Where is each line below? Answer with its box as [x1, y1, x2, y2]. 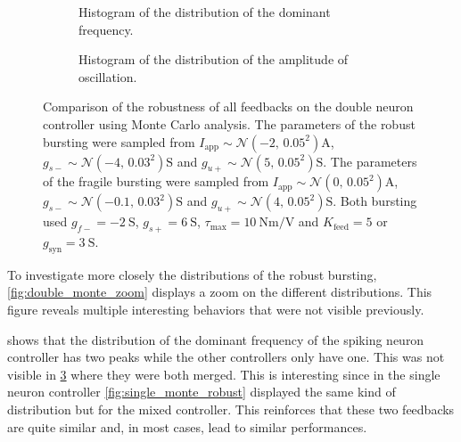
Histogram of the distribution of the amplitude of [78, 50, 349, 69]
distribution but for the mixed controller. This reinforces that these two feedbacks [7, 399, 455, 418]
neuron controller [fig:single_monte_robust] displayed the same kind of [7, 382, 396, 401]
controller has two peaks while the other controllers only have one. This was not [7, 348, 445, 366]
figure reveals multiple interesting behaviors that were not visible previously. [7, 299, 424, 318]
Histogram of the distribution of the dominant [78, 3, 331, 20]
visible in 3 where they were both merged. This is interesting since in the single [7, 364, 440, 383]
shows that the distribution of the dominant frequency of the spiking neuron [7, 330, 424, 348]
